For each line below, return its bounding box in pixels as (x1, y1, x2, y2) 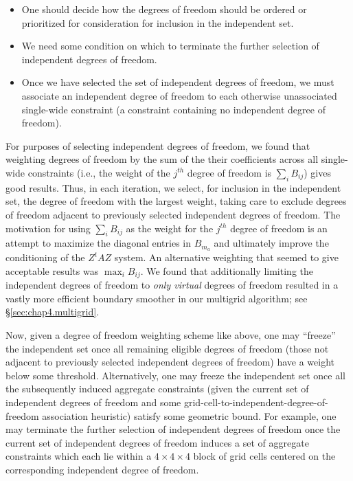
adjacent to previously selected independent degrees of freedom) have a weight (5, 355, 335, 369)
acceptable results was (5, 263, 99, 278)
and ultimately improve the (214, 236, 329, 250)
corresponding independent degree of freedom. (5, 462, 199, 476)
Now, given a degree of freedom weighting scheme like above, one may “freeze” (5, 328, 336, 342)
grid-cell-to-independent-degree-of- (183, 394, 328, 409)
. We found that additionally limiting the (140, 263, 313, 278)
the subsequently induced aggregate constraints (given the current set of (5, 381, 309, 396)
